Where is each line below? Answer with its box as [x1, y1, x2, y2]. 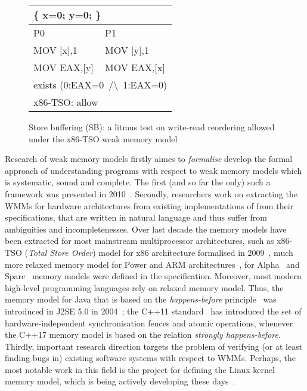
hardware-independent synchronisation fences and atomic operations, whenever [5, 316, 293, 329]
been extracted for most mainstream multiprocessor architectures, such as [5, 234, 274, 247]
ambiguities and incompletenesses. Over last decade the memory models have [5, 222, 287, 235]
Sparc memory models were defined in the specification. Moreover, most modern [5, 270, 302, 282]
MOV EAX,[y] [33, 60, 94, 74]
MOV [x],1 [33, 43, 77, 57]
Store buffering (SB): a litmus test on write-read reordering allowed [29, 121, 275, 133]
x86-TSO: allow [33, 95, 98, 109]
